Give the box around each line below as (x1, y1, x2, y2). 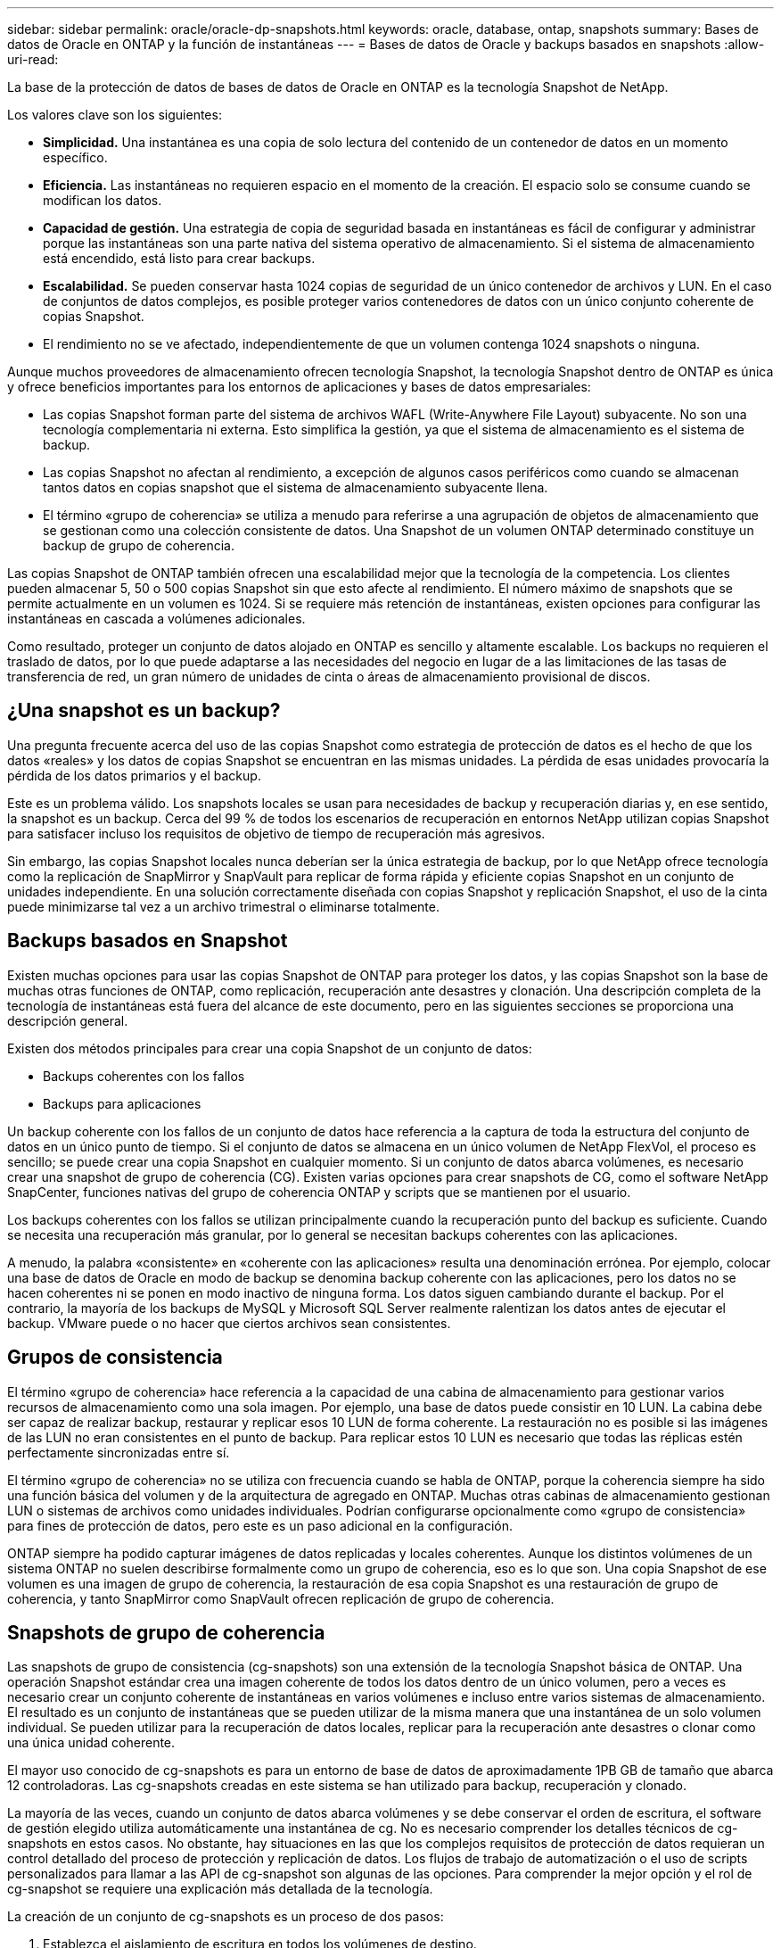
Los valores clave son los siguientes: (7, 107, 222, 122)
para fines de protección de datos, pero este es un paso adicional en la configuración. (7, 1517, 513, 1533)
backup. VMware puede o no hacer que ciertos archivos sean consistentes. (7, 1315, 451, 1331)
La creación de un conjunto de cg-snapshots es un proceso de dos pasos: (7, 1909, 444, 1925)
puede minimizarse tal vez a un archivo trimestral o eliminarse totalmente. (7, 898, 440, 914)
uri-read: (7, 52, 59, 67)
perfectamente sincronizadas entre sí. (7, 1444, 230, 1460)
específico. (43, 150, 108, 165)
